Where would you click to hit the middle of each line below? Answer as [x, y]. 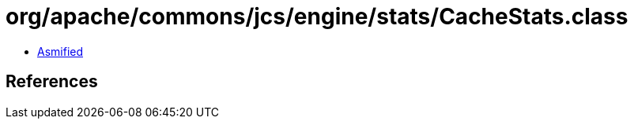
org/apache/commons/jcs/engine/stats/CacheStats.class [317, 17]
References [52, 82]
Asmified [60, 51]
